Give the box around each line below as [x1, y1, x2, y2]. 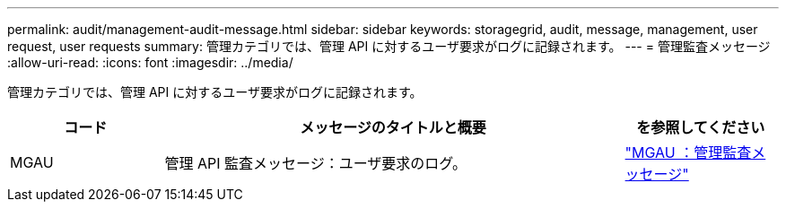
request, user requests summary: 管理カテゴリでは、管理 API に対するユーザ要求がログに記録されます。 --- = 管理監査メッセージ [7, 39, 771, 54]
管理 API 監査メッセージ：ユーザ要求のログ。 [164, 154, 467, 172]
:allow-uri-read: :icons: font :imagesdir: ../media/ [7, 55, 293, 70]
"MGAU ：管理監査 [624, 144, 752, 161]
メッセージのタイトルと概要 [300, 118, 486, 136]
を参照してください [636, 118, 765, 136]
